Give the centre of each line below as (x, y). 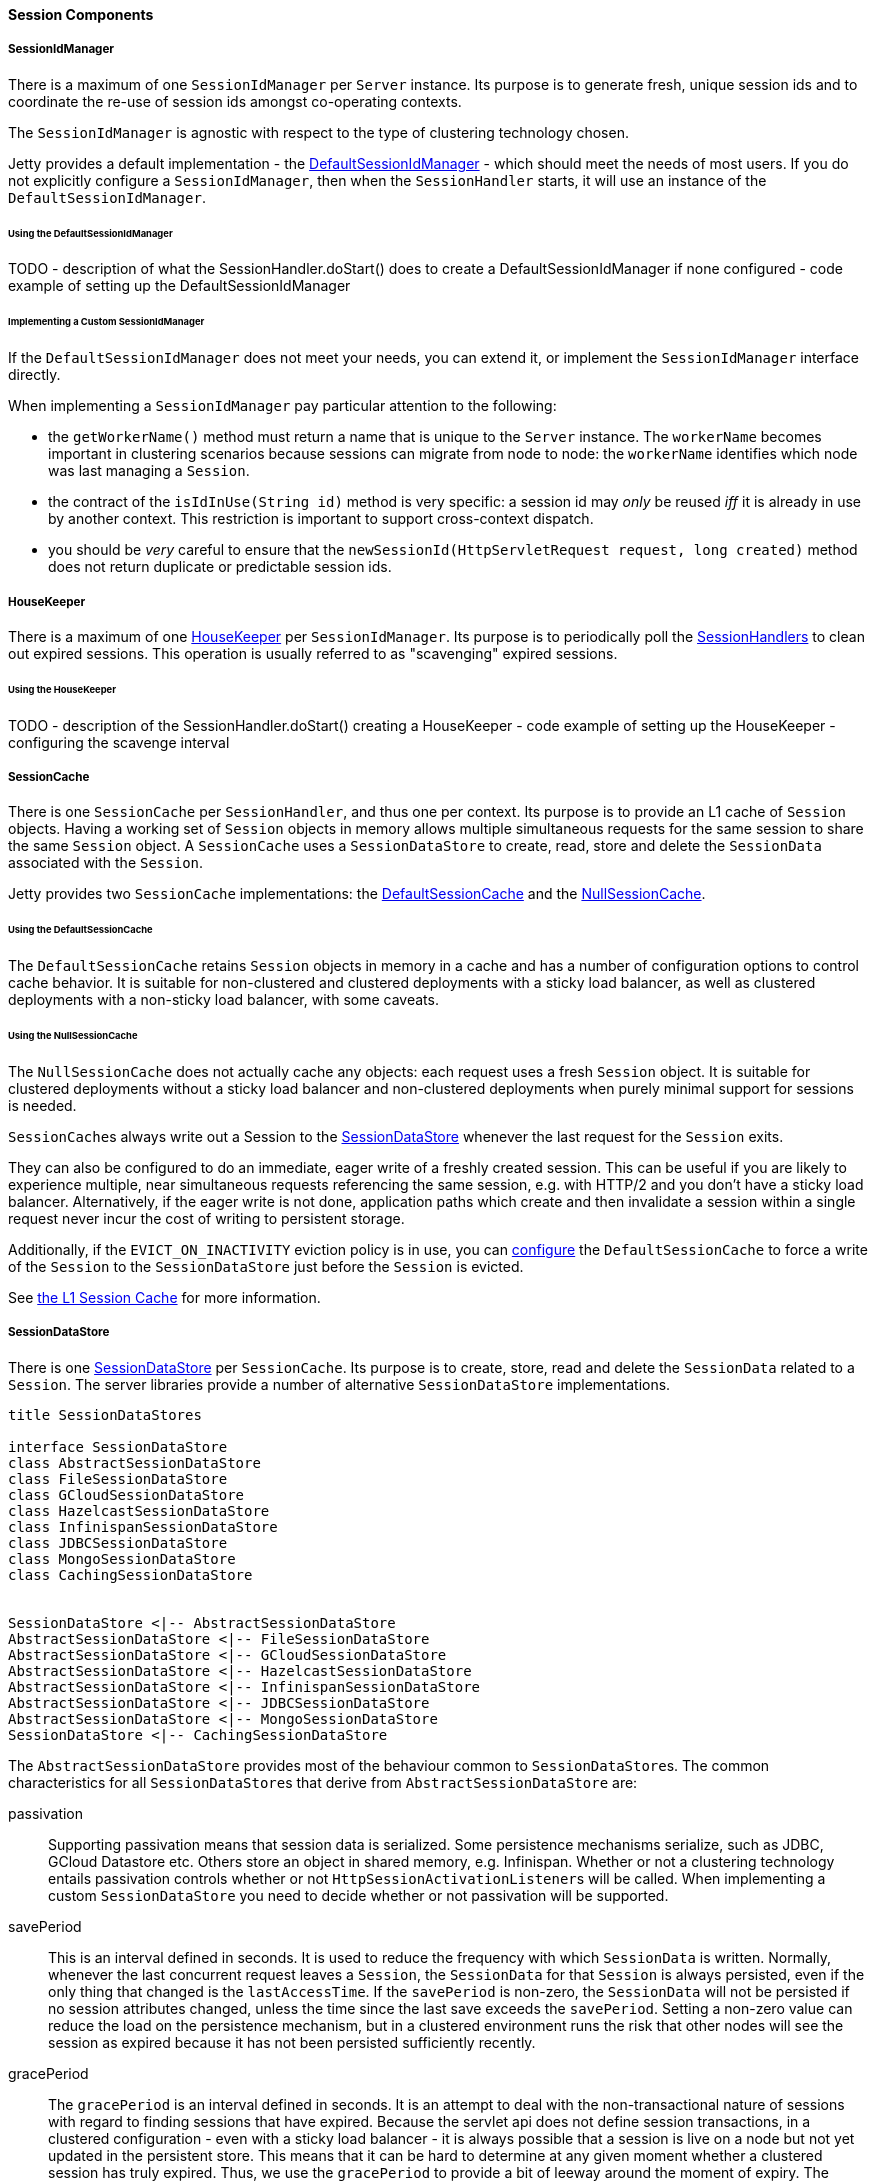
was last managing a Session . (149, 471)
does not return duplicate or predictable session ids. (220, 567)
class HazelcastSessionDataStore (139, 1510)
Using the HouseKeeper (62, 689)
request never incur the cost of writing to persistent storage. (206, 1218)
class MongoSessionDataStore (122, 1558)
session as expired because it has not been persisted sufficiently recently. (292, 2042)
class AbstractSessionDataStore (134, 1462)
